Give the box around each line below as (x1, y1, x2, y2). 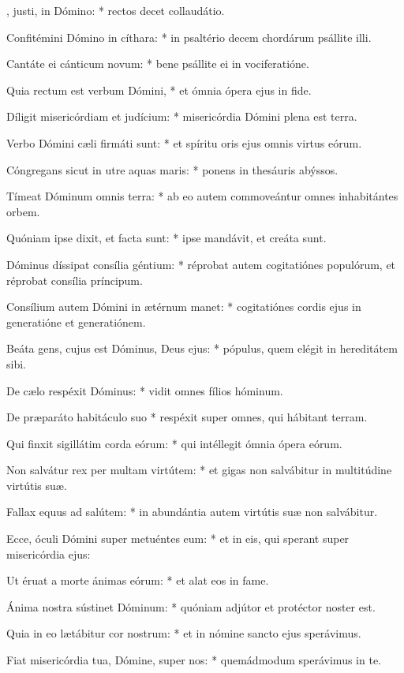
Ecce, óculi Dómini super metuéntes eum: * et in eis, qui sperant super (6, 530, 350, 547)
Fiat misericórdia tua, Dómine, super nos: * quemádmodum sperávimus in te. (6, 652, 381, 668)
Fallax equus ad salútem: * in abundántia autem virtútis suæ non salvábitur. (6, 503, 378, 520)
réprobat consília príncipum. (6, 271, 143, 288)
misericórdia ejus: (6, 545, 91, 562)
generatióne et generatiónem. (6, 313, 146, 330)
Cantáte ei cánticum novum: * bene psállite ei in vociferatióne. (6, 55, 309, 72)
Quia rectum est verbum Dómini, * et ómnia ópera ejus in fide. (6, 81, 312, 98)
